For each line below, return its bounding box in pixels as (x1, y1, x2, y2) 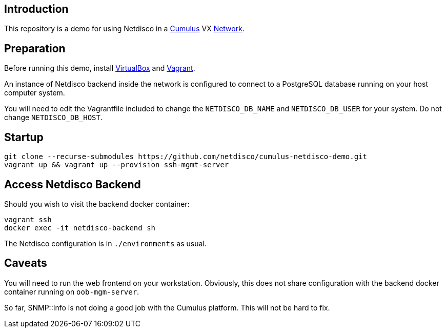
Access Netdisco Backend (4, 178, 141, 191)
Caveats (4, 257, 47, 270)
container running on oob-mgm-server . (4, 287, 139, 296)
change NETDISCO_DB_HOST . (4, 113, 103, 122)
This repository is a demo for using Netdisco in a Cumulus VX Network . (4, 24, 245, 33)
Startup (4, 130, 44, 144)
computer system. (4, 88, 65, 97)
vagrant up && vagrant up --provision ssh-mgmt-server (4, 161, 229, 169)
